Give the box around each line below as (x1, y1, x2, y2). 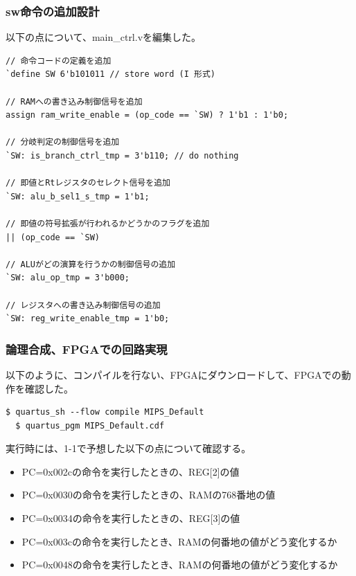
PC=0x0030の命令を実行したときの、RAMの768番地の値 (21, 487, 276, 502)
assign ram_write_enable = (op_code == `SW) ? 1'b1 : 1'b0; (6, 110, 289, 120)
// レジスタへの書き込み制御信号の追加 (6, 300, 161, 310)
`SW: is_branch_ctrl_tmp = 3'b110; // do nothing (6, 150, 239, 161)
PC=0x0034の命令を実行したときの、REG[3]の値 (21, 511, 240, 525)
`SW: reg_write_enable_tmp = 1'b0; (6, 314, 170, 324)
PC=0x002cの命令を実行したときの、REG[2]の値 (21, 464, 240, 478)
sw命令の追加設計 (6, 2, 100, 19)
